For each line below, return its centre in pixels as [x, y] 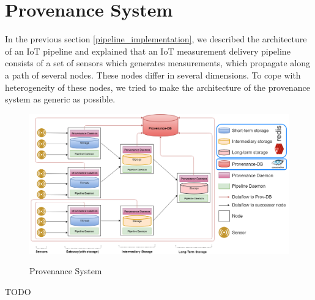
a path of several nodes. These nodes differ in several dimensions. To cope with [153, 75]
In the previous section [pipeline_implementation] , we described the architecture [156, 39]
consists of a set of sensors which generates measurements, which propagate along [158, 63]
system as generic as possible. [60, 99]
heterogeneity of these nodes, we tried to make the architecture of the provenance [157, 87]
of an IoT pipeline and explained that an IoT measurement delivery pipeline [148, 51]
